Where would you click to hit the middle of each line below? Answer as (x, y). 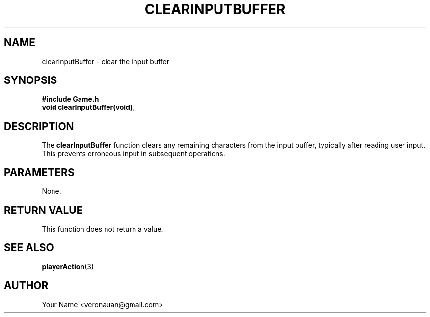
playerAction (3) (68, 266)
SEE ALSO (29, 248)
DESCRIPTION (39, 126)
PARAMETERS (39, 172)
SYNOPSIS (31, 80)
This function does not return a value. (103, 229)
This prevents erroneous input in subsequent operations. (134, 154)
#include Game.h (70, 99)
